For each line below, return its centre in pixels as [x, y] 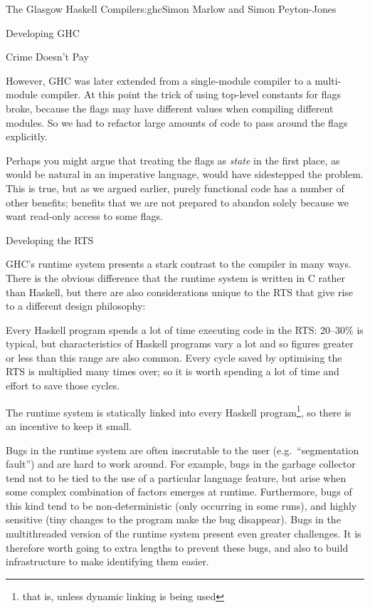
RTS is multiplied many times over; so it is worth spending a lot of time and [173, 371]
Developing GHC [43, 32]
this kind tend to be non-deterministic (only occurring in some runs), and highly [181, 505]
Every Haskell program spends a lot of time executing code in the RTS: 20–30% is [185, 329]
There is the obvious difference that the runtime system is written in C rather [175, 277]
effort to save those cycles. [63, 386]
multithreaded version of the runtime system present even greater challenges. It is [184, 534]
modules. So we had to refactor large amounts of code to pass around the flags [177, 122]
